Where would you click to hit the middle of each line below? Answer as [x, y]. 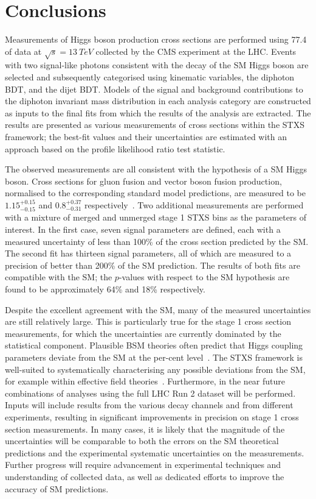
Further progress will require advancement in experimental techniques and [143, 465]
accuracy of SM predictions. [57, 488]
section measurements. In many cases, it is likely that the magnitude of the [145, 429]
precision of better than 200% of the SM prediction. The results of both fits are [153, 265]
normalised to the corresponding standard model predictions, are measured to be [155, 193]
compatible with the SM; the [59, 277]
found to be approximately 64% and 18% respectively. [105, 289]
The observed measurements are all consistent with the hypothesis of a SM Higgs [156, 169]
